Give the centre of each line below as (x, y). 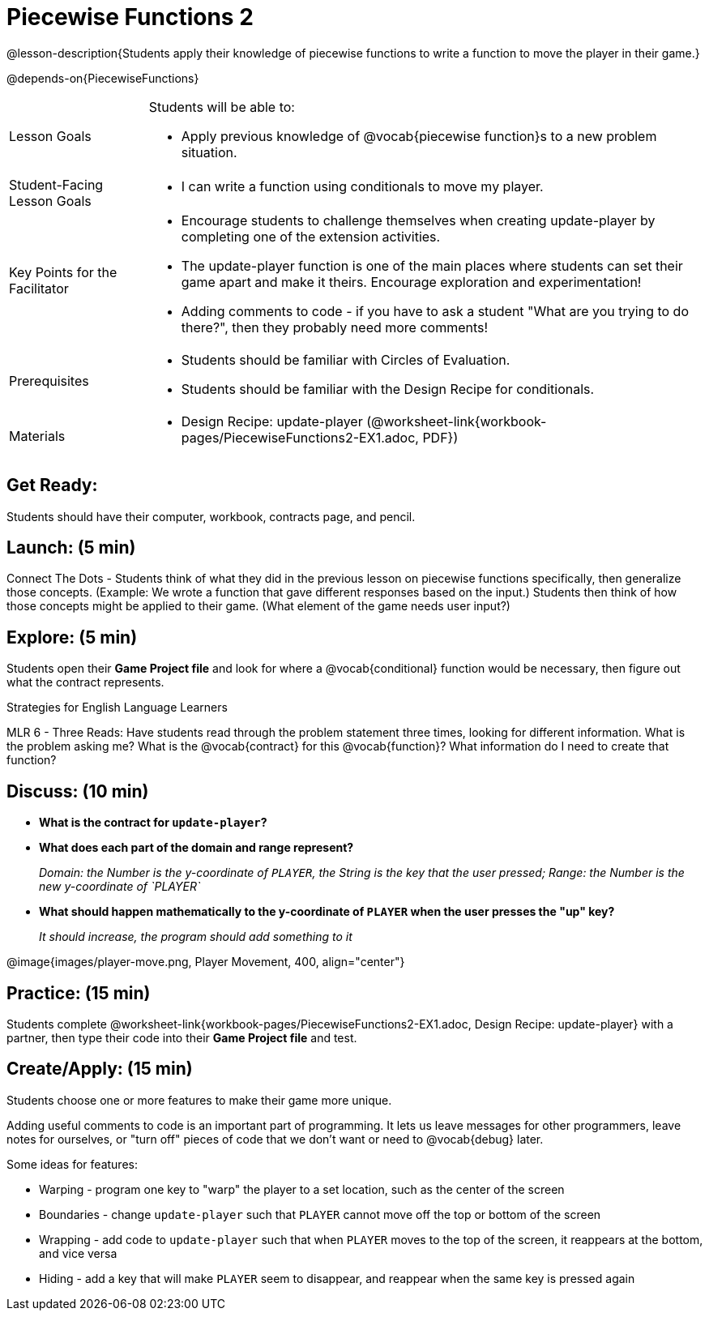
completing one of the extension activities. (311, 236)
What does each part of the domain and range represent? (196, 848)
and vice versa (78, 1253)
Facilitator (39, 288)
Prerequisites (49, 381)
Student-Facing (56, 184)
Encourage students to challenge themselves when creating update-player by (418, 220)
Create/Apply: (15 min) (100, 1069)
